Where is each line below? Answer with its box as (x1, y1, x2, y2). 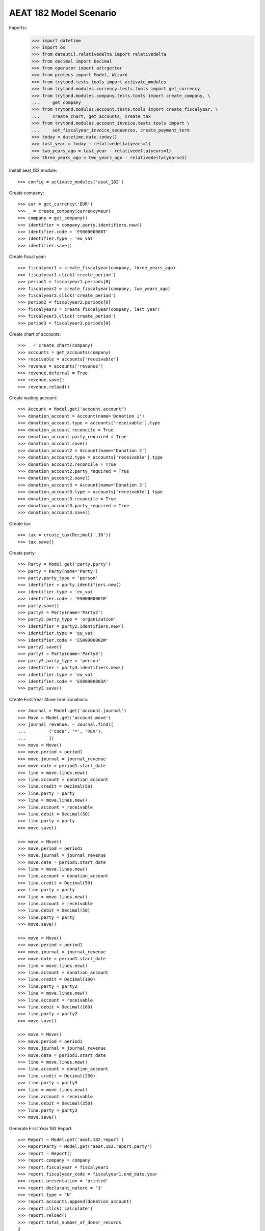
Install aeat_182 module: (9, 167, 57, 173)
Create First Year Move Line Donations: (9, 696, 88, 702)
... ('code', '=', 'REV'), (18, 729, 104, 734)
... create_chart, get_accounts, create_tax (31, 113, 151, 119)
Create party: (9, 550, 36, 556)
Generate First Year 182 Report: (9, 1125, 73, 1131)
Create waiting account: (9, 395, 57, 401)
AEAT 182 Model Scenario (9, 7, 117, 18)
